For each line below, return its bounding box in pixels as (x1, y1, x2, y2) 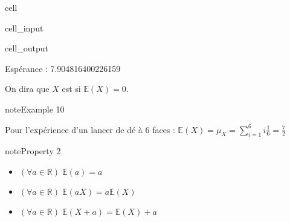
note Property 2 (5, 145, 61, 157)
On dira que (5, 82, 50, 95)
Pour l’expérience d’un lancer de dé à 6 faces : (5, 123, 175, 135)
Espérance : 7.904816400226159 (5, 62, 121, 74)
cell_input (5, 21, 43, 34)
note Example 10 (5, 102, 65, 115)
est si (62, 82, 81, 95)
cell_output (5, 42, 48, 54)
